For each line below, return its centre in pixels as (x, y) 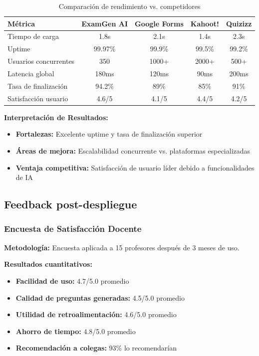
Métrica (21, 23)
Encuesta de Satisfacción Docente (73, 229)
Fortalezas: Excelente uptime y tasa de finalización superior (109, 134)
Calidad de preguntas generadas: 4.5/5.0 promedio (100, 297)
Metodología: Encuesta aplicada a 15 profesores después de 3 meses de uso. (122, 247)
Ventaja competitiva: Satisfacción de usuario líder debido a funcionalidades (135, 167)
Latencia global (31, 73)
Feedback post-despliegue (71, 204)
